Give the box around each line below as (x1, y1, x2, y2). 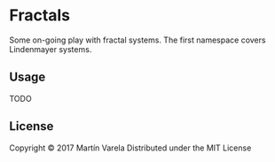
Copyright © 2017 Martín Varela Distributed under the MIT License (9, 143, 252, 153)
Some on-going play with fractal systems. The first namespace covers (9, 35, 266, 45)
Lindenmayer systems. (9, 43, 92, 54)
